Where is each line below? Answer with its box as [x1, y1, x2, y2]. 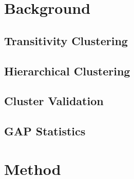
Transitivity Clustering [4, 32, 128, 48]
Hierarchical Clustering [4, 63, 130, 78]
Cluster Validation [4, 93, 104, 109]
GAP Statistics [4, 123, 86, 139]
